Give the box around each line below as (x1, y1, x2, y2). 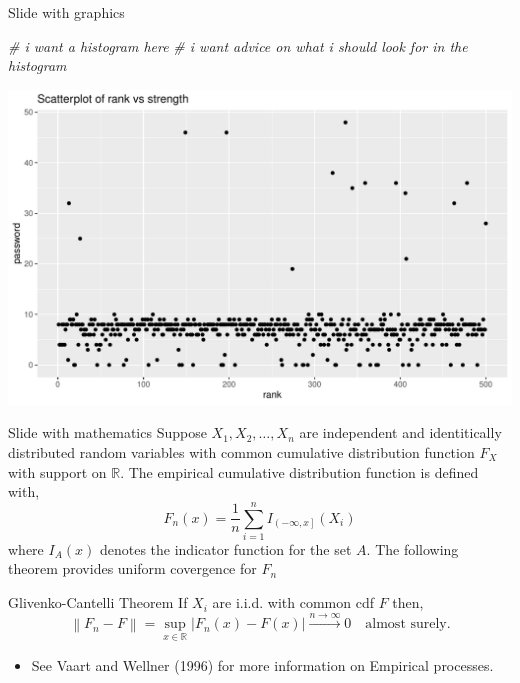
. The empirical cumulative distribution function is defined (120, 461, 479, 482)
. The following (366, 538, 459, 559)
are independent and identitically (299, 422, 502, 443)
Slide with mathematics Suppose (8, 422, 207, 443)
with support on (8, 461, 107, 482)
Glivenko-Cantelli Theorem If (8, 592, 188, 613)
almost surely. (365, 617, 451, 632)
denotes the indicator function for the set (99, 538, 352, 559)
